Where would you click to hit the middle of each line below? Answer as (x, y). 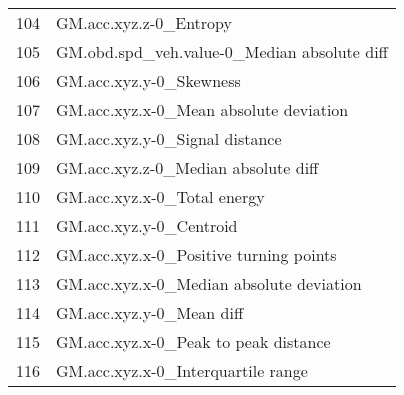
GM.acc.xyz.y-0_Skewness (148, 80)
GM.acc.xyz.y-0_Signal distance (169, 138)
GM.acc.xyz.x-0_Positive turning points (196, 254)
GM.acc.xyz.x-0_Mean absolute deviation (202, 109)
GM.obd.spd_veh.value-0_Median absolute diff (222, 51)
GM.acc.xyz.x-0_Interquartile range (182, 370)
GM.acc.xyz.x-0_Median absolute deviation (209, 283)
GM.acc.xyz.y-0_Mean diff (150, 312)
